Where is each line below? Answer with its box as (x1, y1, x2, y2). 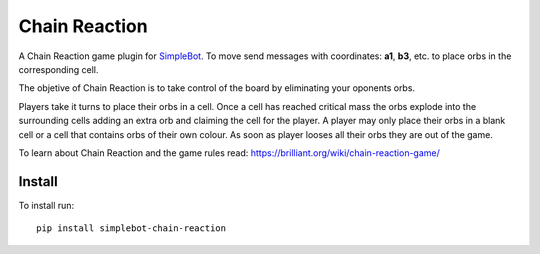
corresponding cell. (18, 63, 99, 75)
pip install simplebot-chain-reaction (36, 223, 227, 234)
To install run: (18, 199, 75, 211)
